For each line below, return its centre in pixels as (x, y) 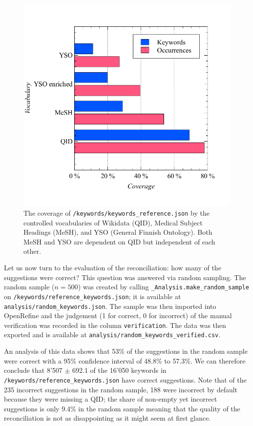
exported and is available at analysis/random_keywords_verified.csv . (112, 335)
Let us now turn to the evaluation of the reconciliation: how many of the (113, 268)
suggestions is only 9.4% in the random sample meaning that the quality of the (122, 408)
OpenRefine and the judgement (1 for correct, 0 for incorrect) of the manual (118, 315)
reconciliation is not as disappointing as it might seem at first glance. (107, 418)
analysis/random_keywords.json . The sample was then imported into (110, 306)
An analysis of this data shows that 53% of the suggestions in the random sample (126, 351)
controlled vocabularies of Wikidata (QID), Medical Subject (113, 222)
